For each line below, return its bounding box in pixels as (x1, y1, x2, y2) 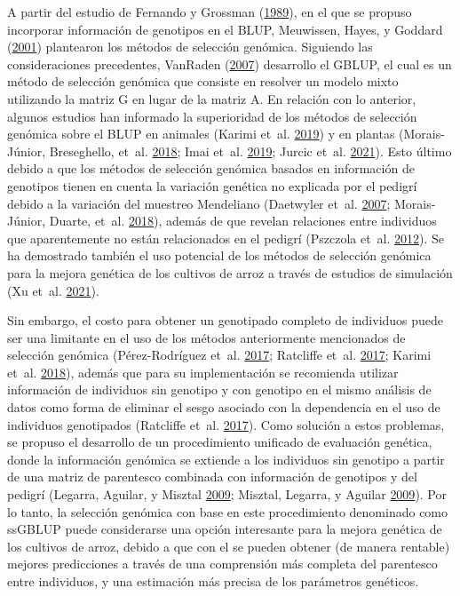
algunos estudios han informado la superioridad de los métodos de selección (7, 107, 417, 125)
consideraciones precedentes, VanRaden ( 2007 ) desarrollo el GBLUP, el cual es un (7, 54, 452, 73)
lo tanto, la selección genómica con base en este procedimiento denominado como (7, 502, 448, 521)
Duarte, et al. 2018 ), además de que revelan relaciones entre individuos (49, 211, 437, 230)
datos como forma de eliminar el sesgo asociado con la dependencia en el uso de (7, 398, 440, 417)
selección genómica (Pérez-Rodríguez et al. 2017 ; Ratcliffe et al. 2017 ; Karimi (7, 346, 432, 364)
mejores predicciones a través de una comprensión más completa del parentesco (7, 554, 438, 573)
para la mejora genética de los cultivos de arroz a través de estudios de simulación (7, 263, 453, 282)
